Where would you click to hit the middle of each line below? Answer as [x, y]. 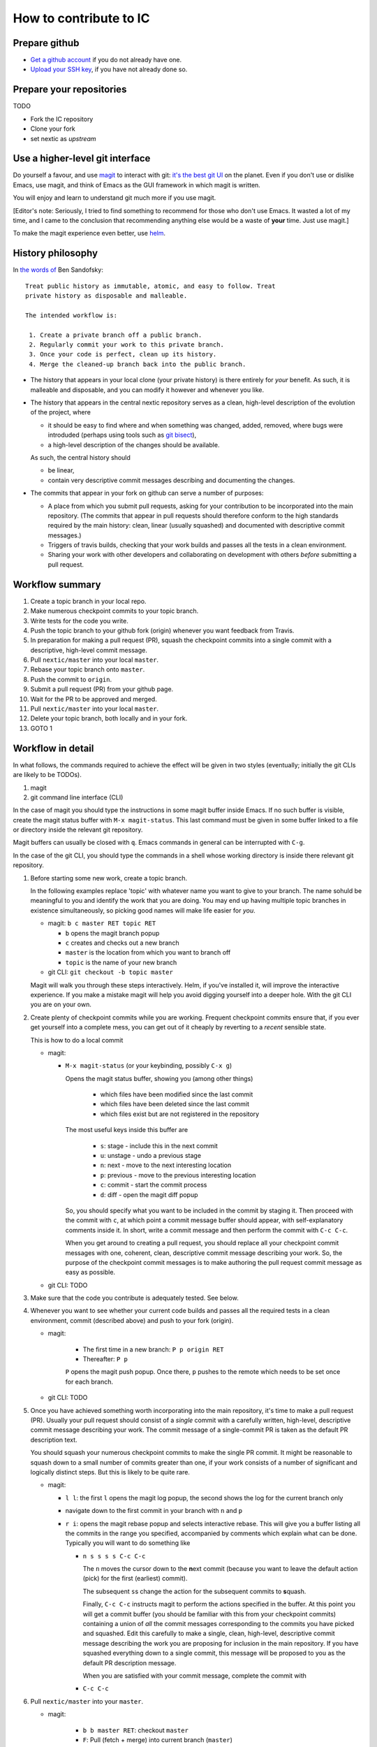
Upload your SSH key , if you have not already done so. [109, 69]
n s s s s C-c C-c [114, 1556]
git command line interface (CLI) [77, 797]
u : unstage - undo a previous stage [151, 1156]
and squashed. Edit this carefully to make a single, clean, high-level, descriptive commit [209, 1633]
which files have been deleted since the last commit [175, 1104]
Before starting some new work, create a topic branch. [109, 878]
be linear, [61, 470]
